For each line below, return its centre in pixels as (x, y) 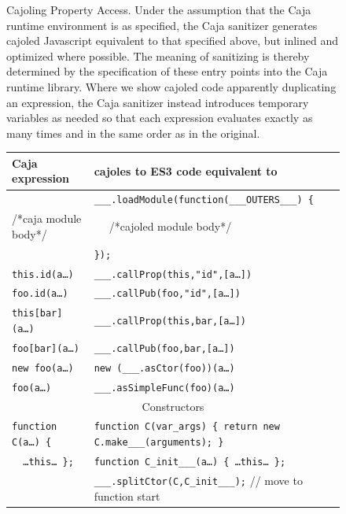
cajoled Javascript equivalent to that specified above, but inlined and (172, 41)
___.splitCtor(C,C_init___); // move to (198, 480)
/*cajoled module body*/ (170, 226)
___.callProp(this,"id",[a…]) (173, 274)
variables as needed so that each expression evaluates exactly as (160, 118)
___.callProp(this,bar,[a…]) (170, 322)
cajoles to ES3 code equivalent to (186, 170)
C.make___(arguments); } (159, 443)
